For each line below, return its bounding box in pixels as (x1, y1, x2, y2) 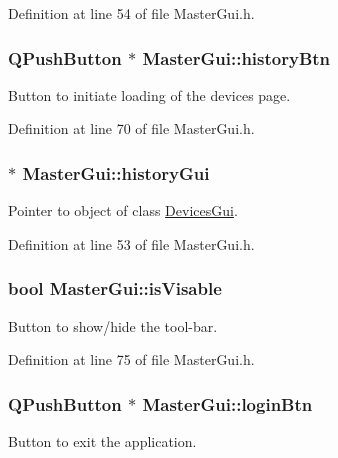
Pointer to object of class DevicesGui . (8, 200, 238, 221)
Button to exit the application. (8, 431, 197, 452)
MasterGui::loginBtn (142, 391, 313, 416)
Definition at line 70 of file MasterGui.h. (8, 118, 255, 139)
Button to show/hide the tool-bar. (8, 315, 218, 336)
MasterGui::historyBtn (142, 45, 331, 70)
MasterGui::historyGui (22, 160, 210, 185)
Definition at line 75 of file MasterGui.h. (8, 349, 255, 370)
